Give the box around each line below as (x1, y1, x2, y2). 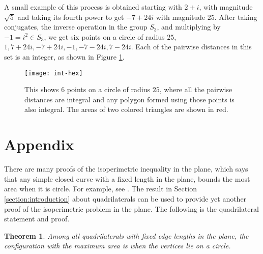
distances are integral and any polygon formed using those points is (24, 94, 235, 104)
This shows (24, 84, 59, 95)
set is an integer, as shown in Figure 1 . (4, 51, 125, 62)
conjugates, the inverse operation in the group (4, 21, 148, 32)
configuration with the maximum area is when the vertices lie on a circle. (4, 240, 231, 251)
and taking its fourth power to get (17, 11, 124, 22)
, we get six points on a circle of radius (44, 31, 165, 42)
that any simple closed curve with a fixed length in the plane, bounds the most (4, 173, 250, 184)
